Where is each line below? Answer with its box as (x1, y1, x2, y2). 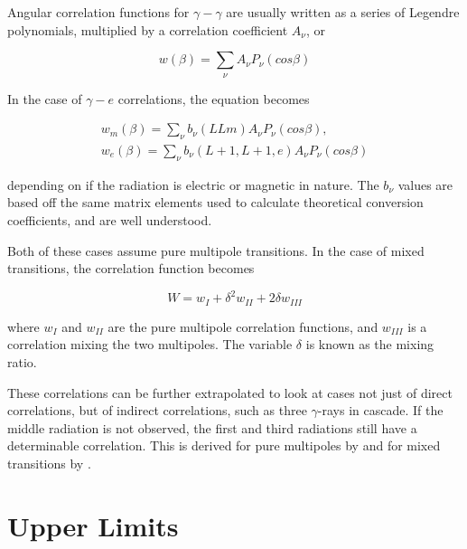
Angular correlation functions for (7, 3, 190, 21)
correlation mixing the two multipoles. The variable (7, 335, 293, 354)
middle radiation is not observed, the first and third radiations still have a (7, 418, 417, 437)
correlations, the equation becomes (117, 89, 310, 108)
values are (397, 175, 453, 194)
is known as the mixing (305, 335, 434, 354)
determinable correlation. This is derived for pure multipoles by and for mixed (7, 436, 441, 455)
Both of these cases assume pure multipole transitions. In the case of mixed (7, 241, 425, 260)
